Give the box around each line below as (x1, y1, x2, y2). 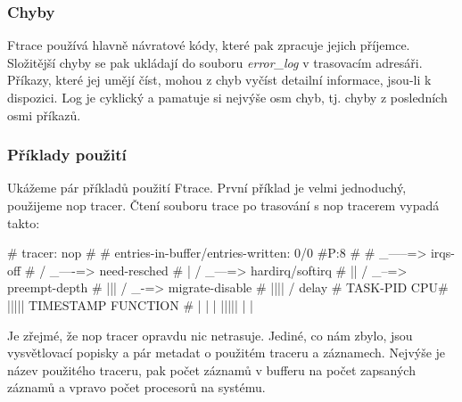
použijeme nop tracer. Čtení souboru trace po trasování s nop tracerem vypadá (7, 196, 440, 214)
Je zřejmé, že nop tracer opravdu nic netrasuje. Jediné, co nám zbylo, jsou (7, 325, 413, 344)
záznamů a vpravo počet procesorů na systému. (7, 378, 266, 397)
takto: (7, 213, 40, 232)
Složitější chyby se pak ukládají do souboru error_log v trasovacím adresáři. (7, 53, 423, 71)
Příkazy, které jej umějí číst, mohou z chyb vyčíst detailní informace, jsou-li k (7, 70, 432, 89)
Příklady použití (7, 144, 127, 166)
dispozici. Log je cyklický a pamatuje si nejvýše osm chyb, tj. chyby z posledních (7, 88, 448, 106)
